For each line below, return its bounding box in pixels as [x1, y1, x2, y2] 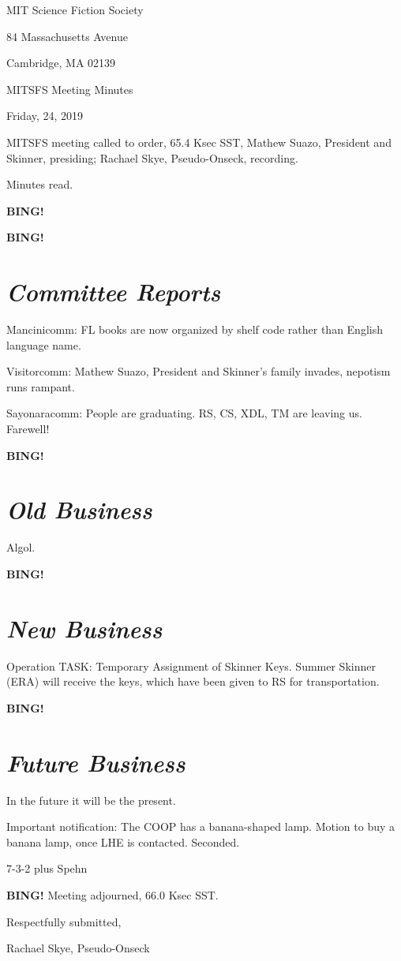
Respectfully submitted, [6, 913, 122, 929]
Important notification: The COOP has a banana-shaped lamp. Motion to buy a [6, 818, 395, 835]
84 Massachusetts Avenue [6, 28, 128, 44]
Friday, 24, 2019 [6, 107, 84, 124]
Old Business [6, 493, 152, 526]
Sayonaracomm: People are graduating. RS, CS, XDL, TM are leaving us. [6, 405, 362, 421]
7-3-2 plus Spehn [6, 860, 88, 877]
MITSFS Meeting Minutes [6, 80, 133, 97]
